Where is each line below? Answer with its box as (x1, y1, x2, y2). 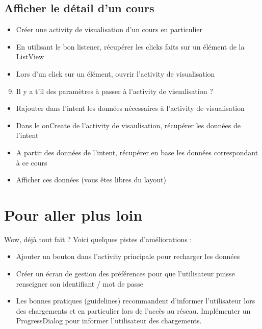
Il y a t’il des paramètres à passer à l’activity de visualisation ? (16, 85, 213, 96)
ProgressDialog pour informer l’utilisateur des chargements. (16, 315, 202, 326)
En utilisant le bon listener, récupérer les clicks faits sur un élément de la (16, 41, 245, 52)
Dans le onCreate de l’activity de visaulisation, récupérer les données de (16, 120, 241, 130)
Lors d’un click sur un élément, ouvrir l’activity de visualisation (16, 68, 215, 79)
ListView (16, 51, 44, 62)
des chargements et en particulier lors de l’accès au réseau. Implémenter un (16, 305, 251, 316)
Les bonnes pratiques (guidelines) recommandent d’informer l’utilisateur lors (16, 295, 255, 306)
